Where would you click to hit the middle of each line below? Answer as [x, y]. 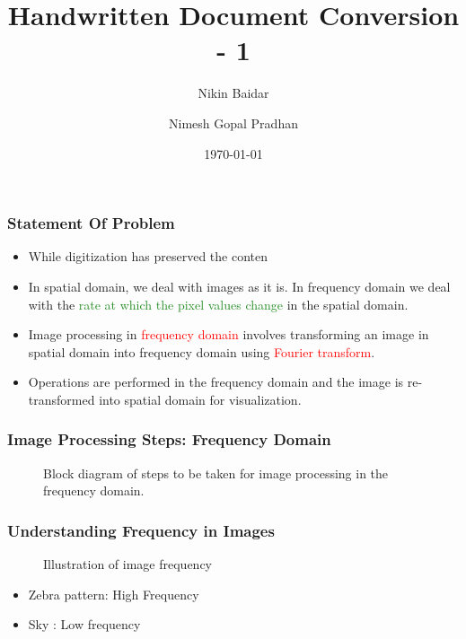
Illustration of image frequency [128, 564]
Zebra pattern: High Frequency [114, 594]
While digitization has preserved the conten [148, 256]
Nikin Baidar [233, 93]
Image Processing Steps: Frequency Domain [169, 439]
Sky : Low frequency [84, 624]
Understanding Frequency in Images [141, 530]
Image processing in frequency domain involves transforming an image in [229, 334]
